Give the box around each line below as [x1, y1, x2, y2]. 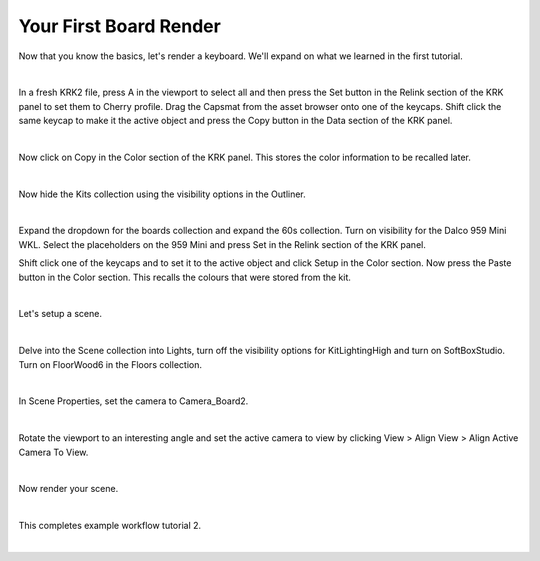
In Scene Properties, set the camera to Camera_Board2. [18, 395, 249, 407]
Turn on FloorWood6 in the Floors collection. [18, 358, 202, 370]
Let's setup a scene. [18, 308, 102, 320]
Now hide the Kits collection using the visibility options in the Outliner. [18, 188, 307, 200]
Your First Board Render [18, 15, 222, 37]
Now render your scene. [18, 483, 119, 495]
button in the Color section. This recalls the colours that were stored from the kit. [18, 271, 352, 283]
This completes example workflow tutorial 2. [18, 520, 202, 532]
